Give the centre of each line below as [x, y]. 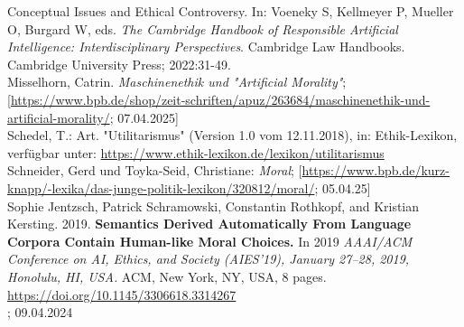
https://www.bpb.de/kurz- [376, 170]
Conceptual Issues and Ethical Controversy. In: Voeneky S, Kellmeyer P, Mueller [231, 11]
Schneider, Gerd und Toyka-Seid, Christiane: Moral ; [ [155, 170]
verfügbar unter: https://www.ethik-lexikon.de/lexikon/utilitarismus [196, 152]
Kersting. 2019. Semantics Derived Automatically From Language [209, 224]
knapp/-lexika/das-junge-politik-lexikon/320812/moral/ [161, 187]
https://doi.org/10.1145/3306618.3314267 [122, 294]
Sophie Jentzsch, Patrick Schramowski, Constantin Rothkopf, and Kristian [213, 206]
